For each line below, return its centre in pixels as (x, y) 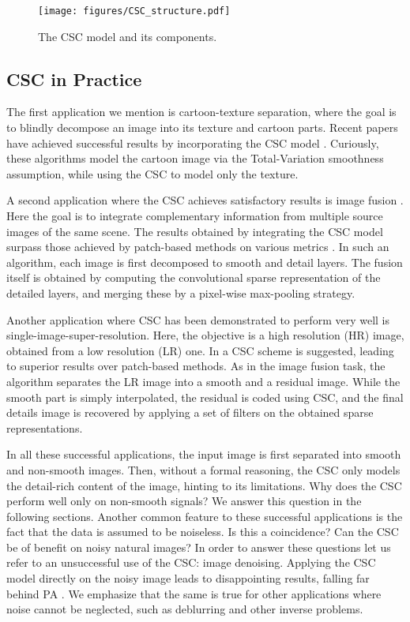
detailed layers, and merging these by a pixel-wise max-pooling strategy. (181, 292)
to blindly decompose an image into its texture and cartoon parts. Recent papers (202, 127)
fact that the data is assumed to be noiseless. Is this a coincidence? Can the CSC (203, 532)
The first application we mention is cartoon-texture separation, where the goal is (201, 112)
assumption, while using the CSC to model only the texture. (152, 173)
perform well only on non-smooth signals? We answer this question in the (184, 501)
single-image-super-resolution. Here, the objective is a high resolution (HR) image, (205, 335)
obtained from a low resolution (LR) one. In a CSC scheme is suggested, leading (200, 350)
